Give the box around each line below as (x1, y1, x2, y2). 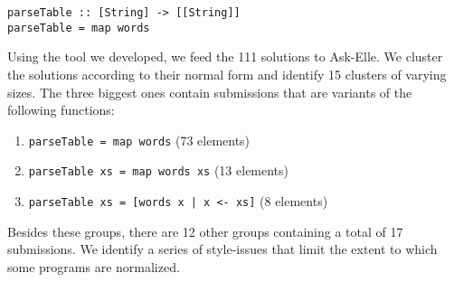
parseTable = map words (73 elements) (28, 130, 251, 149)
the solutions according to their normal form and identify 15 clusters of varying (7, 64, 447, 83)
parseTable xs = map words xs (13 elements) (28, 161, 289, 180)
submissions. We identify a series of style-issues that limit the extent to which (7, 240, 438, 258)
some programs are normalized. (7, 257, 180, 276)
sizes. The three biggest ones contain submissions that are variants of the (7, 82, 412, 101)
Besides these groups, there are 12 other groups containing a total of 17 (7, 221, 403, 240)
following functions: (7, 100, 115, 119)
